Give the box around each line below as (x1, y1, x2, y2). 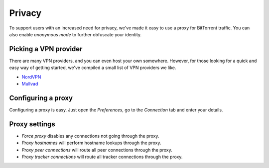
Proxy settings (9, 120, 56, 128)
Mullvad (21, 81, 38, 87)
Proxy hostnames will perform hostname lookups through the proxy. (21, 140, 161, 146)
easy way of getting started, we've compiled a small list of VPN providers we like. (9, 65, 176, 71)
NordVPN (21, 74, 41, 80)
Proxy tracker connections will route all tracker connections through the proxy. (21, 154, 183, 160)
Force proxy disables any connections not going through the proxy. (21, 133, 159, 139)
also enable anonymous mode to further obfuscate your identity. (9, 31, 142, 37)
